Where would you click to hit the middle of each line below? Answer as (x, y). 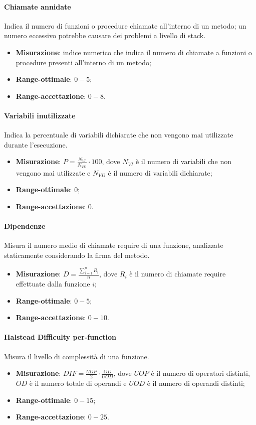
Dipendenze (25, 226)
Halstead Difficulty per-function (60, 337)
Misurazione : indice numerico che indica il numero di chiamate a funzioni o (134, 52)
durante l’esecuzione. (36, 144)
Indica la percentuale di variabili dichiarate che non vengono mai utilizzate (119, 135)
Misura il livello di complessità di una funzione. (77, 356)
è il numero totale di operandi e (78, 383)
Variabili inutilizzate (40, 115)
